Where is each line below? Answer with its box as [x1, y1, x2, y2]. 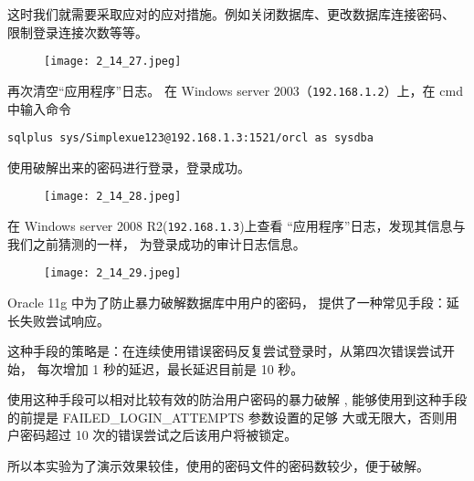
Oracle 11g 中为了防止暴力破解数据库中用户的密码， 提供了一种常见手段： [7, 292, 447, 311]
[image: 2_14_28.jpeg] [44, 190, 182, 204]
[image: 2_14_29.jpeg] [44, 267, 182, 280]
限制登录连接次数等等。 [7, 22, 148, 41]
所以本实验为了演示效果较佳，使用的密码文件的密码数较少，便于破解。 [7, 456, 429, 476]
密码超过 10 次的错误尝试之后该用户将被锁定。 [19, 425, 298, 444]
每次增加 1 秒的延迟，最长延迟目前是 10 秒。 [37, 359, 304, 378]
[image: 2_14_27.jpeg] [44, 55, 182, 68]
